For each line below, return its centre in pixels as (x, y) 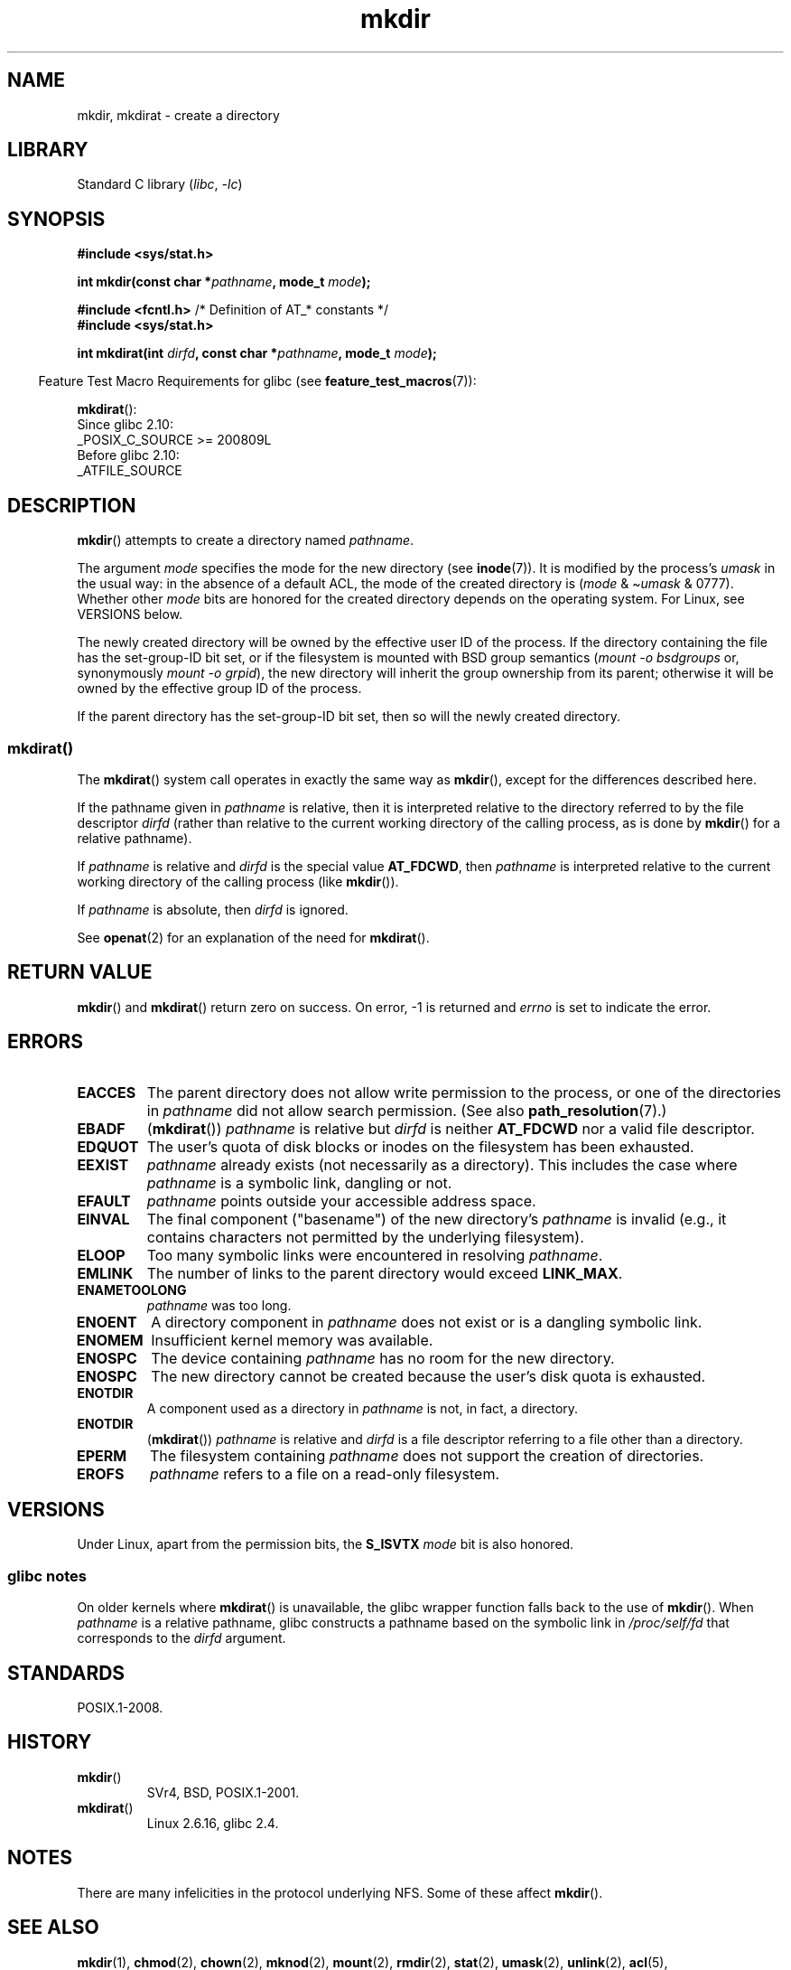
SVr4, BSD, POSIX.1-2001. (223, 1792)
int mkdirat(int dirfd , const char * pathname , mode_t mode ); (257, 353)
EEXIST (103, 1164)
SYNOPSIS (56, 219)
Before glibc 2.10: (128, 455)
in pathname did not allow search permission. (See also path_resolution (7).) (407, 1110)
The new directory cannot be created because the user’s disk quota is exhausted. (428, 1376)
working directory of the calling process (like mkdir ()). (238, 881)
